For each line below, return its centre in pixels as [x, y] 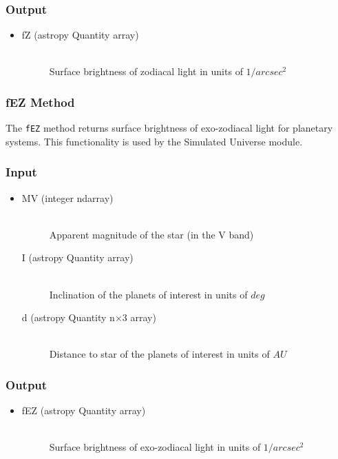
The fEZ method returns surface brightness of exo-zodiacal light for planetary [169, 128]
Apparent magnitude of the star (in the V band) [151, 234]
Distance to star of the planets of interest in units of [159, 354]
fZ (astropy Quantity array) [80, 35]
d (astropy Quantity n [68, 317]
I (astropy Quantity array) [77, 257]
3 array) [139, 317]
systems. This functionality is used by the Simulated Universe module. [154, 141]
